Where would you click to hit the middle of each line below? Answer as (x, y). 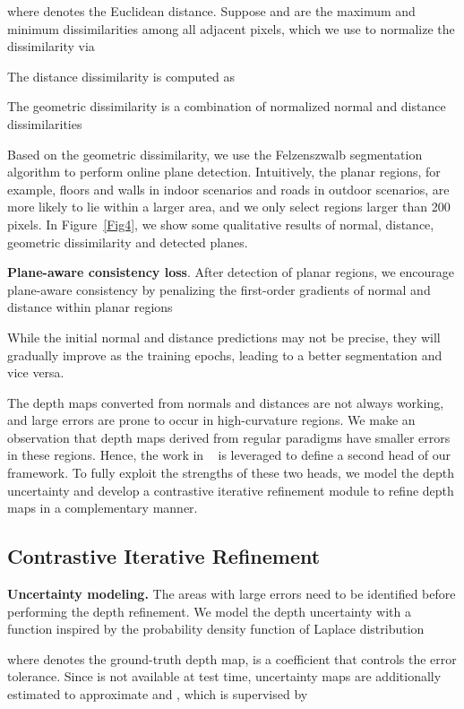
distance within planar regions (90, 307)
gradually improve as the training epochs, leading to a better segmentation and (225, 354)
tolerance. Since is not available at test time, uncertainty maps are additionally (224, 676)
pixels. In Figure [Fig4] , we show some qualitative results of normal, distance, (221, 224)
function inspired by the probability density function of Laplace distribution (216, 629)
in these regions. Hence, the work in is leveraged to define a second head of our (229, 455)
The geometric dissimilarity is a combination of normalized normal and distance (227, 106)
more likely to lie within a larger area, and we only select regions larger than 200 (229, 207)
